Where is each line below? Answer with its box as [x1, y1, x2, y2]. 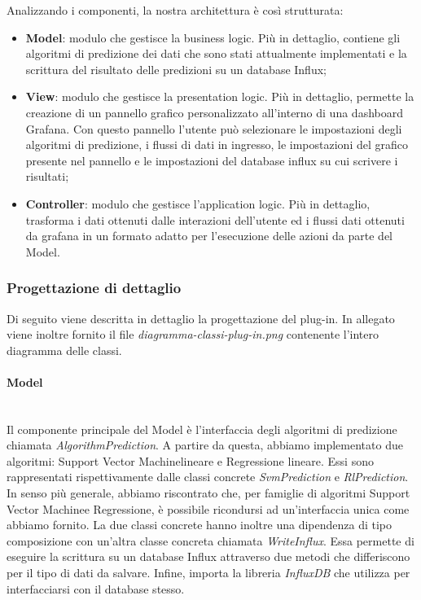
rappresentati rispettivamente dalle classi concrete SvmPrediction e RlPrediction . [7, 468, 409, 485]
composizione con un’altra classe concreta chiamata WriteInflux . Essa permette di [7, 532, 414, 549]
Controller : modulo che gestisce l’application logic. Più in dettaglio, [25, 195, 371, 212]
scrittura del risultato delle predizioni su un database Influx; [25, 60, 327, 77]
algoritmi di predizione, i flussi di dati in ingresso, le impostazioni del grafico [25, 136, 408, 153]
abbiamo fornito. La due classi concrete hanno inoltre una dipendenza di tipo [7, 516, 392, 533]
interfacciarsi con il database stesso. [7, 580, 185, 597]
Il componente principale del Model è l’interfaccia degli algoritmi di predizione [7, 420, 397, 437]
